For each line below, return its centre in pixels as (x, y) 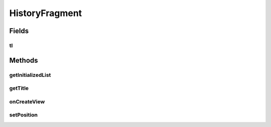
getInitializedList (30, 75)
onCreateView (27, 101)
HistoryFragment (46, 13)
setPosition (23, 115)
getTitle (19, 88)
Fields (19, 31)
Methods (24, 60)
